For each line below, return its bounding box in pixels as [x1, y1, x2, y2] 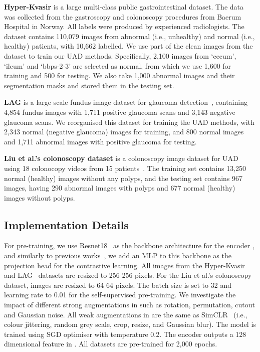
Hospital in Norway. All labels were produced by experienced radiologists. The [4, 21, 244, 32]
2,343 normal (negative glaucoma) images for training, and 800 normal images [4, 126, 244, 137]
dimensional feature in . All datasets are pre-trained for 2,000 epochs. [4, 338, 217, 349]
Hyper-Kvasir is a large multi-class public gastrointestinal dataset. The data [4, 2, 243, 12]
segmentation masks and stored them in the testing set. [4, 80, 174, 90]
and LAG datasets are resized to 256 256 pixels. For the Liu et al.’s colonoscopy [4, 270, 252, 280]
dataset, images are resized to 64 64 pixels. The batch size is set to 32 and [4, 279, 231, 290]
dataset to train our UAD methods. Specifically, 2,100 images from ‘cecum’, [4, 50, 236, 61]
